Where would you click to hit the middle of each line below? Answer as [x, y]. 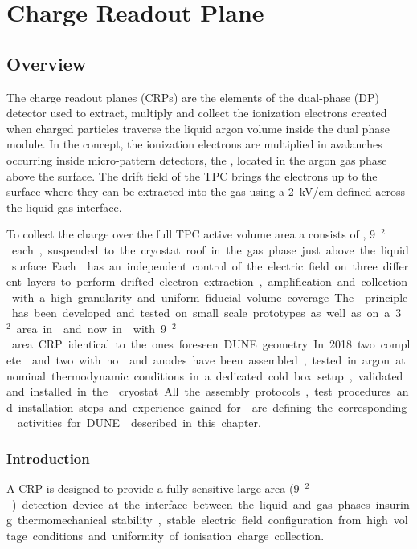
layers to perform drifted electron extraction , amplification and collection [217, 281]
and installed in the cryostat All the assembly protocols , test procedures [199, 391]
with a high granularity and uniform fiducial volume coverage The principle [210, 297]
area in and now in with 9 [92, 328]
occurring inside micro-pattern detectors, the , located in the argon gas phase [197, 159]
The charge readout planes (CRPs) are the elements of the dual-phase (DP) [193, 97]
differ [396, 265]
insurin [392, 504]
